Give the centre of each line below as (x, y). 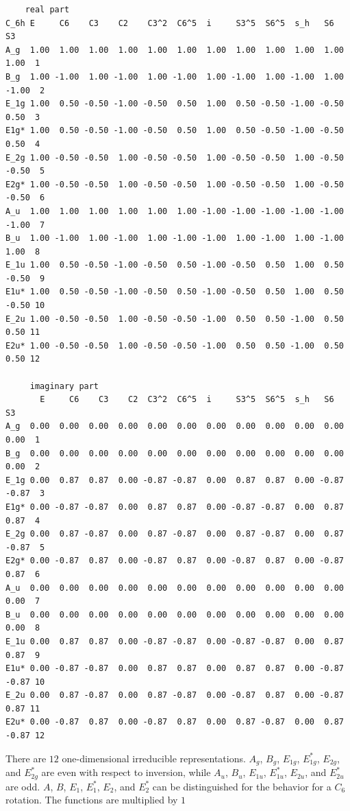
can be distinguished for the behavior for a (242, 786)
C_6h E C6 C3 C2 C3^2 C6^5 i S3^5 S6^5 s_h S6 (170, 23)
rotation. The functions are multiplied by (92, 800)
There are (26, 758)
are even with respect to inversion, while (126, 772)
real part (47, 10)
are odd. (23, 786)
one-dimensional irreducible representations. (154, 758)
